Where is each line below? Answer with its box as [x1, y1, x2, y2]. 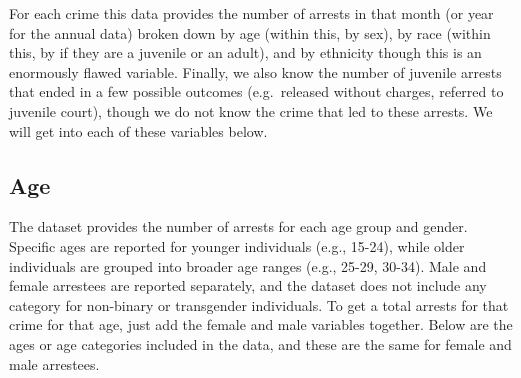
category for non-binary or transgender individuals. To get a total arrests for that [9, 294, 509, 315]
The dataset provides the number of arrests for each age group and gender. [9, 216, 468, 237]
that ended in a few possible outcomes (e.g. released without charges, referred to [9, 81, 504, 102]
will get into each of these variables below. [9, 120, 268, 141]
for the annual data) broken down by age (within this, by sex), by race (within [9, 22, 491, 43]
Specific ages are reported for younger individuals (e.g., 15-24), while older [9, 235, 465, 256]
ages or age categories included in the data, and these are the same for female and [9, 333, 512, 354]
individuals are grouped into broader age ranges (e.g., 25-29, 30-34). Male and [9, 255, 487, 276]
